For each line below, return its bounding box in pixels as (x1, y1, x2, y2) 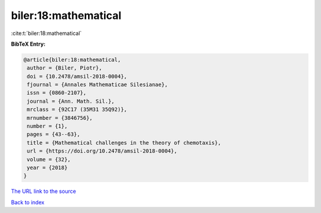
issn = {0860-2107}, (27, 90, 87, 96)
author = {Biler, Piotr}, (27, 65, 102, 71)
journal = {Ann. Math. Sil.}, (27, 98, 115, 104)
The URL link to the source (11, 187, 77, 195)
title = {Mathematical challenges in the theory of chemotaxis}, (27, 139, 221, 146)
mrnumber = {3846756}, (27, 115, 93, 121)
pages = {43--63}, (27, 131, 80, 138)
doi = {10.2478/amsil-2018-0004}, (27, 73, 127, 80)
